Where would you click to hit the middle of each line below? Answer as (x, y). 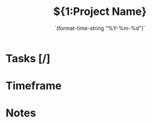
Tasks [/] (28, 58)
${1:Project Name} (100, 12)
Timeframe (34, 86)
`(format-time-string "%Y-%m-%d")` (100, 28)
